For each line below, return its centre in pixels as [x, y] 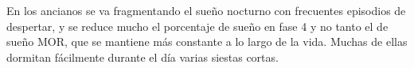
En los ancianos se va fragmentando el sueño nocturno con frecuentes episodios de [206, 10]
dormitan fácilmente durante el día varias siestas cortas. [143, 57]
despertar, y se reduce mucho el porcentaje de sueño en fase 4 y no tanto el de [197, 26]
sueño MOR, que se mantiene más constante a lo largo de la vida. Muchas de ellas [207, 42]
